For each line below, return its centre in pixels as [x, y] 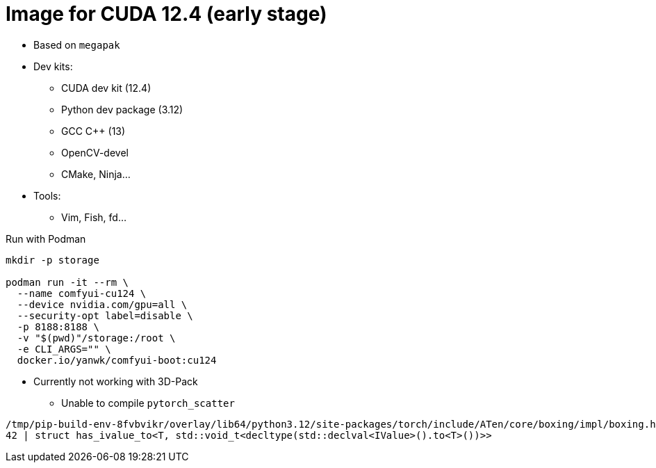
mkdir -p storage [52, 260]
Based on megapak [77, 45]
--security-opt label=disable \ [105, 315]
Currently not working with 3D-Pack [116, 381]
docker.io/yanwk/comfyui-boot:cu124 [117, 360]
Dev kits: [53, 66]
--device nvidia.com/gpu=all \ [102, 304]
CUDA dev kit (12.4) [106, 88]
